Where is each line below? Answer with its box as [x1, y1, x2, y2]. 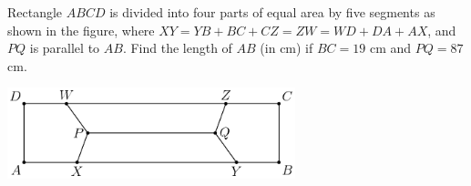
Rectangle [7, 3, 63, 21]
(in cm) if [260, 38, 313, 57]
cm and [369, 38, 412, 57]
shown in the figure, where [7, 20, 155, 39]
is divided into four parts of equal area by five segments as [109, 3, 435, 21]
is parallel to [29, 38, 100, 57]
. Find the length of [122, 38, 232, 57]
